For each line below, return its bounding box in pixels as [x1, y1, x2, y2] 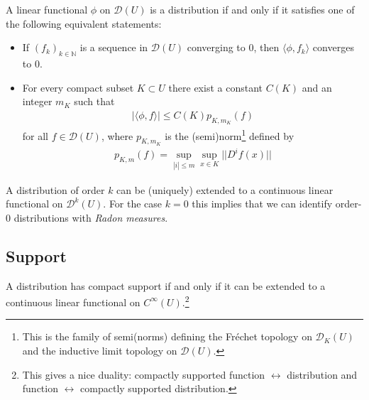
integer [22, 94, 53, 109]
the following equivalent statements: [6, 16, 162, 31]
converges [312, 40, 354, 55]
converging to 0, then [187, 40, 280, 55]
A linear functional [6, 2, 88, 16]
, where [101, 128, 133, 143]
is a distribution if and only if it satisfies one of [150, 2, 355, 16]
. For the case [103, 196, 163, 211]
